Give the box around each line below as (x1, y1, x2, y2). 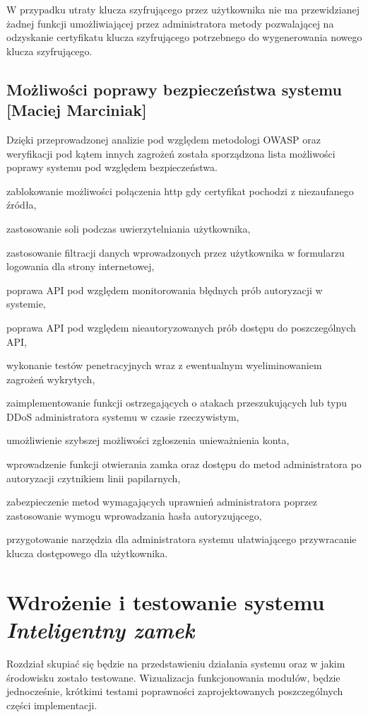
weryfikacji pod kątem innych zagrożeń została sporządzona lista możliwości (6, 146, 336, 161)
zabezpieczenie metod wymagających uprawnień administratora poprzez (6, 494, 318, 509)
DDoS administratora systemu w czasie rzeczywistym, (6, 409, 239, 424)
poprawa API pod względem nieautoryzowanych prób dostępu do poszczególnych (6, 320, 356, 334)
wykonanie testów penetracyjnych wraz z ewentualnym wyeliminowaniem (6, 358, 322, 373)
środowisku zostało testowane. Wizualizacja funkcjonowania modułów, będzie (6, 670, 340, 684)
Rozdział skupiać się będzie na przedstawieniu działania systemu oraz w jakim (6, 655, 345, 670)
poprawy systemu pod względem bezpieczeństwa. (6, 160, 218, 175)
